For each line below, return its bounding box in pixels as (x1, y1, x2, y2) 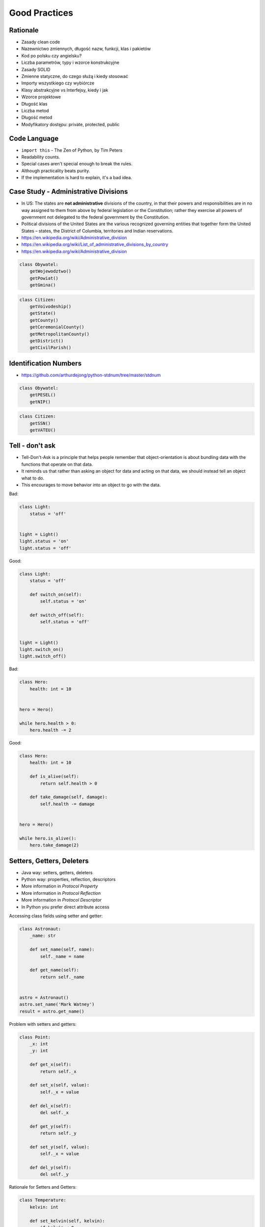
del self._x (40, 1110, 69, 1115)
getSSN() (29, 420, 51, 426)
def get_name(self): (29, 967, 79, 973)
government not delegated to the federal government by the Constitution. (21, 214, 170, 220)
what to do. (21, 475, 44, 481)
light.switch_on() (19, 647, 64, 652)
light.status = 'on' (19, 538, 69, 544)
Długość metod (21, 114, 53, 120)
